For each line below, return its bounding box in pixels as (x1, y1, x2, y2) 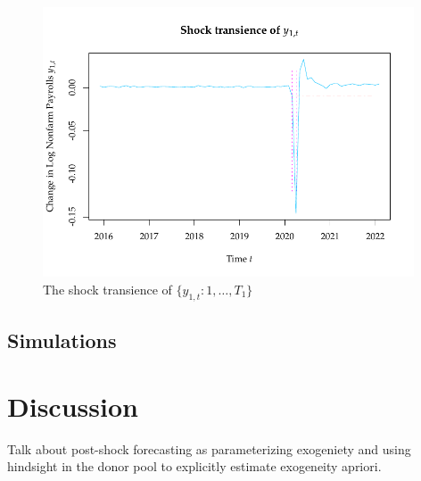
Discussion (7, 387, 138, 424)
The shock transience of (43, 279, 172, 298)
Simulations (7, 327, 117, 354)
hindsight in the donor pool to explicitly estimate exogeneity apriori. (7, 457, 382, 476)
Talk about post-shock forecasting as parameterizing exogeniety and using (7, 439, 411, 458)
